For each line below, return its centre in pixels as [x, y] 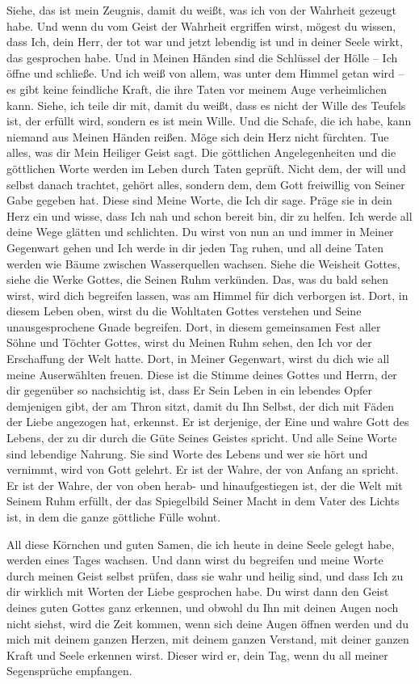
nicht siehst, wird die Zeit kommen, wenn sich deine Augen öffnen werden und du [208, 623]
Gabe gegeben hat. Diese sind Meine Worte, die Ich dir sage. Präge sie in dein [199, 200]
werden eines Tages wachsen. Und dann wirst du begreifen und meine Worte [195, 560]
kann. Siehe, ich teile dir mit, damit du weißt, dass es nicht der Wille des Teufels [206, 105]
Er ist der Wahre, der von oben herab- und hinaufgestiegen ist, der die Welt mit [205, 485]
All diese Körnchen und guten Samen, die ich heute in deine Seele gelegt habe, [201, 544]
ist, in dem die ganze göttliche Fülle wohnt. [114, 517]
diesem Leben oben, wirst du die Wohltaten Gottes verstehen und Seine [184, 311]
